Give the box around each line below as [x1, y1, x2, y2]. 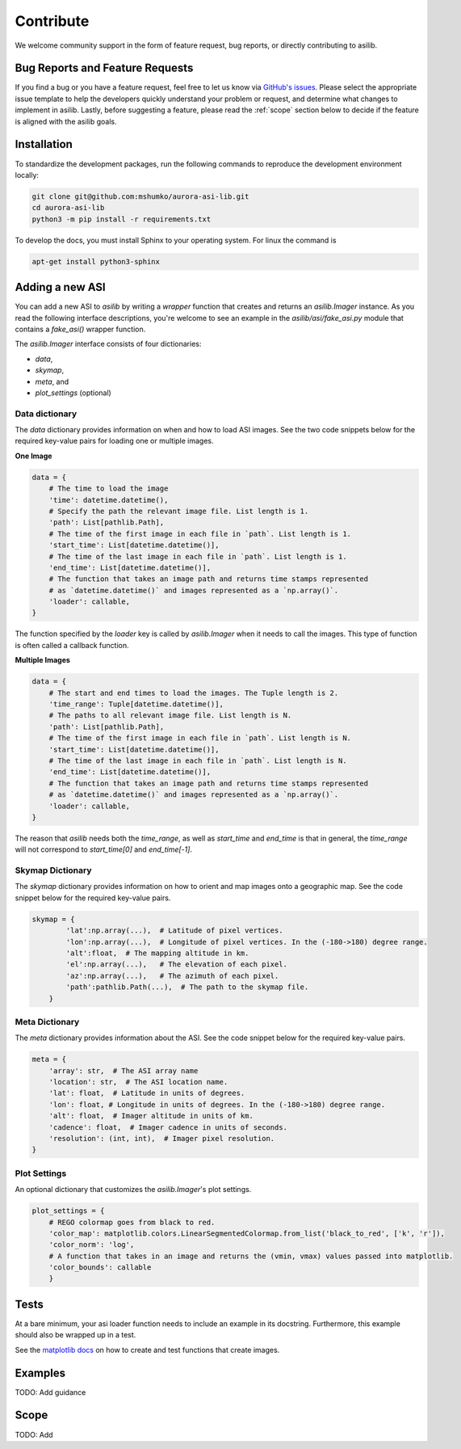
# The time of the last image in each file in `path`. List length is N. [48, 756, 347, 765]
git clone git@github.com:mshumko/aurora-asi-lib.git [31, 192, 249, 201]
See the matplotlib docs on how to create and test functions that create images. [15, 1345, 280, 1354]
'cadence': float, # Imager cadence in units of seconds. [48, 1123, 288, 1131]
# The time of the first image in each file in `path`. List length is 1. [48, 529, 351, 538]
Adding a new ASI [15, 280, 106, 294]
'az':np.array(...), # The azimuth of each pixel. [65, 971, 279, 980]
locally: [15, 170, 40, 179]
